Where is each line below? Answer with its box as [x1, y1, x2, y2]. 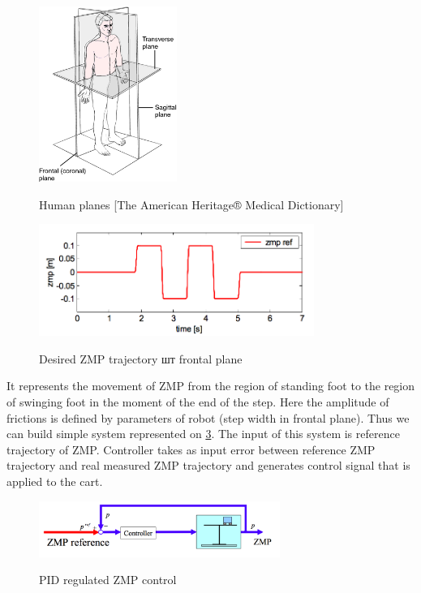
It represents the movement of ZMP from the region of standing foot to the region [6, 377, 415, 394]
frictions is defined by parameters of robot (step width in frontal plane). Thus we [6, 409, 410, 426]
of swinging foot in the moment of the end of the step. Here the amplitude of [6, 393, 389, 410]
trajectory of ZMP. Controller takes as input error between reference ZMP [6, 440, 376, 458]
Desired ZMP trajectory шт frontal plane [39, 350, 243, 367]
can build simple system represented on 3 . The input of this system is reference [6, 425, 400, 442]
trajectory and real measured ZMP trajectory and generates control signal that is [6, 457, 410, 474]
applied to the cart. [6, 473, 103, 490]
